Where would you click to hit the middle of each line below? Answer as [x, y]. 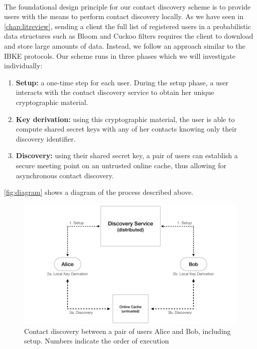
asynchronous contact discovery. [65, 175]
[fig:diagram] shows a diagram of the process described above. [99, 192]
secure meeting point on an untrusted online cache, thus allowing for [121, 165]
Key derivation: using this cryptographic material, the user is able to [125, 119]
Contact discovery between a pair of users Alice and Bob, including [127, 331]
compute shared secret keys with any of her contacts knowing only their [126, 129]
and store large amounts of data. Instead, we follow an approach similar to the [125, 45]
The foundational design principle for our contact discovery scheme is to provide [127, 6]
